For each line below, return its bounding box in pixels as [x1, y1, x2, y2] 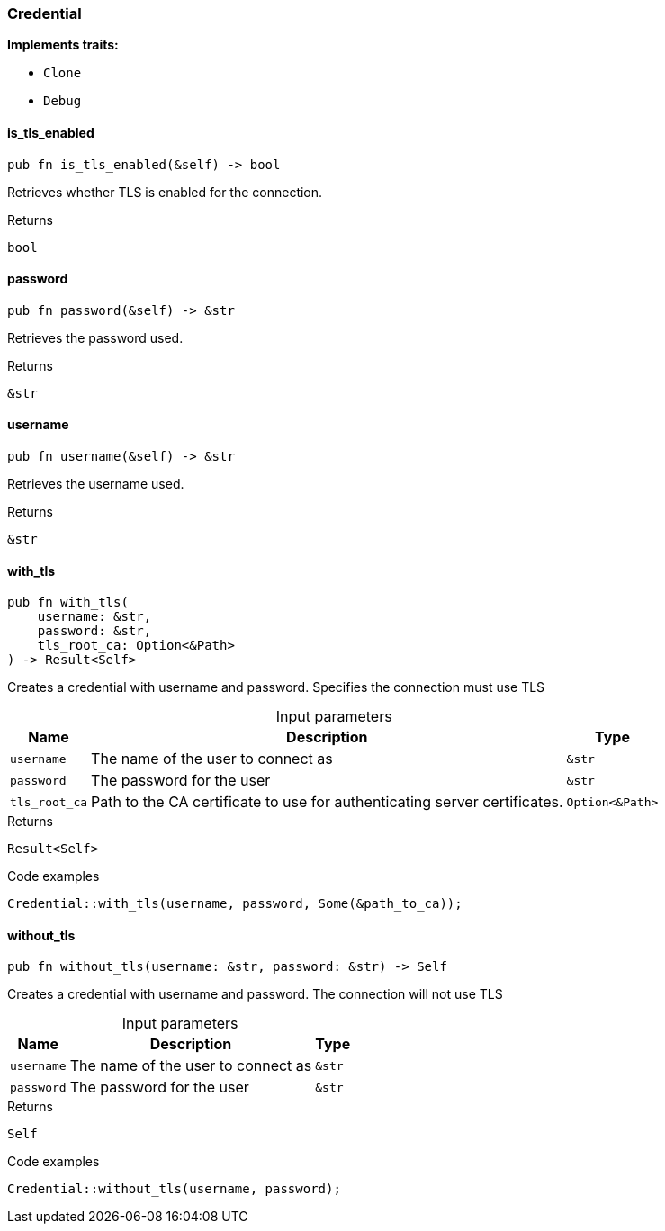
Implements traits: [7, 37, 119, 53]
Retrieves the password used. [7, 329, 184, 346]
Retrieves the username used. [7, 476, 184, 492]
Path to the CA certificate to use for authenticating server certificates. [91, 793, 563, 812]
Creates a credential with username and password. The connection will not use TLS [7, 986, 503, 1002]
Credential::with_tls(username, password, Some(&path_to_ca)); [7, 896, 463, 912]
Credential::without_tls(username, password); [7, 1182, 341, 1197]
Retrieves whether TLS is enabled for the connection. [7, 184, 323, 200]
